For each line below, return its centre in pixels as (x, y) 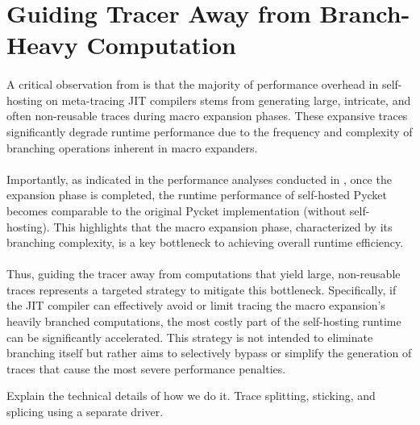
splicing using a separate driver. (85, 412)
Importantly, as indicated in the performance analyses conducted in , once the (199, 179)
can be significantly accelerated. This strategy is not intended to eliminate (190, 337)
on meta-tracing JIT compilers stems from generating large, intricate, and (229, 100)
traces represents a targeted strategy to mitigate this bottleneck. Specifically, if (202, 289)
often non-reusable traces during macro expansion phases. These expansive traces (207, 116)
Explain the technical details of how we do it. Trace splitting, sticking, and (191, 396)
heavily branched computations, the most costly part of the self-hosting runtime (204, 321)
